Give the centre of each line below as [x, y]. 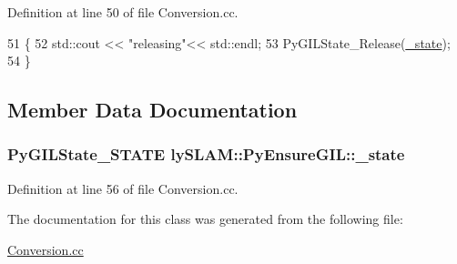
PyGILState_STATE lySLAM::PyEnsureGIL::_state [206, 154]
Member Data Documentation [152, 110]
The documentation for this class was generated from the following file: [205, 219]
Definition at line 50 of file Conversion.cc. [123, 12]
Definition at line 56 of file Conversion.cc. [123, 188]
